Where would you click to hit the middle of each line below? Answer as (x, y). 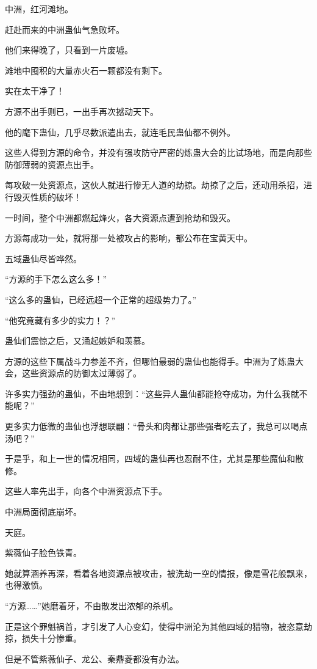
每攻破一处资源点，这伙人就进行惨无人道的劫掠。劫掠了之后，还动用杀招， (154, 185)
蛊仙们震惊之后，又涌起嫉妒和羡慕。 (77, 341)
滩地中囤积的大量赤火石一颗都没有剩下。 (86, 70)
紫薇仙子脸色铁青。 (43, 553)
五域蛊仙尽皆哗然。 (43, 258)
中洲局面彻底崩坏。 (43, 512)
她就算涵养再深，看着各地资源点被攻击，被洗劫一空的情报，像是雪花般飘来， (158, 573)
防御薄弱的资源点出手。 (52, 164)
